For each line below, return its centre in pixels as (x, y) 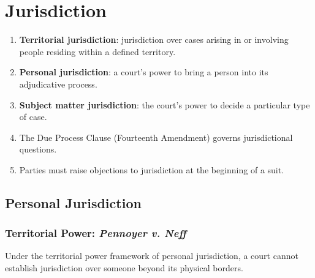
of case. (33, 117)
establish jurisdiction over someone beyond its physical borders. (124, 268)
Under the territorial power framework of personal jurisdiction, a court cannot (152, 256)
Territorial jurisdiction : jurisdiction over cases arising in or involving (154, 39)
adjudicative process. (58, 84)
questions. (38, 149)
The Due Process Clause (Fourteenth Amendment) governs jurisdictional (156, 137)
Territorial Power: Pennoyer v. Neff (96, 233)
